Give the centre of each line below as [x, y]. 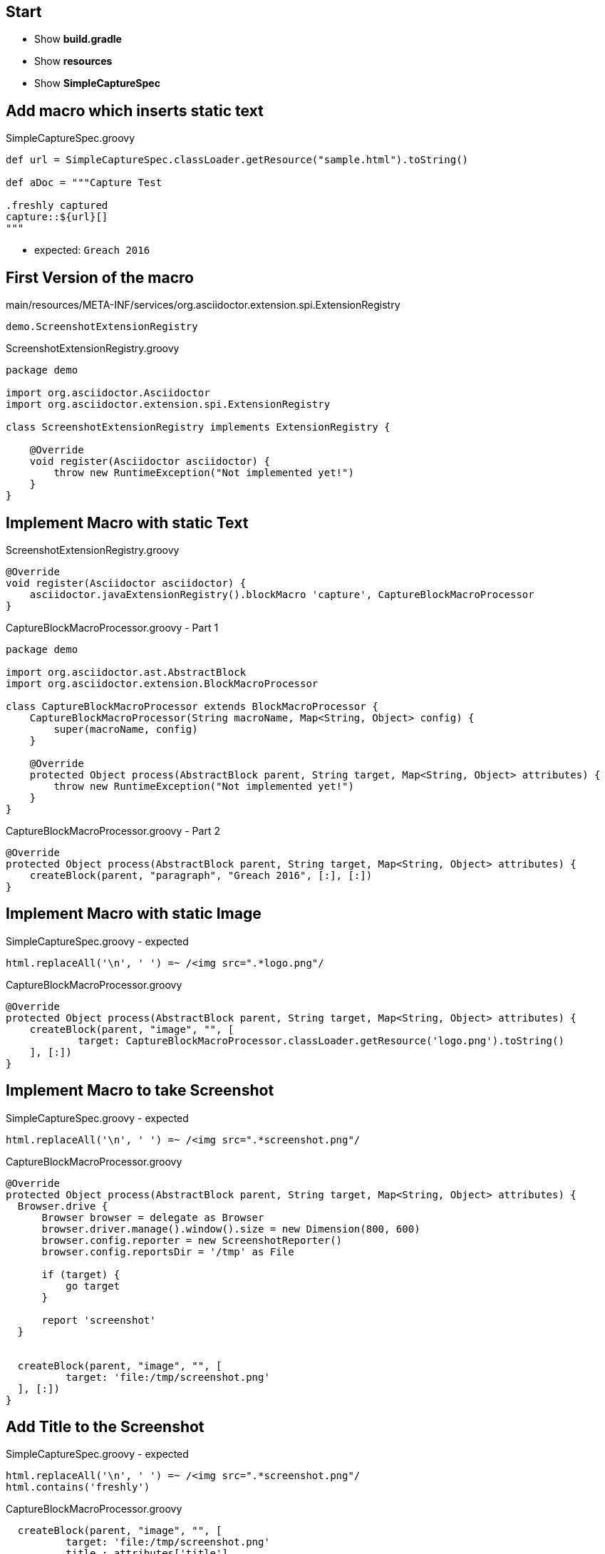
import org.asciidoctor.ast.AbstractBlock [126, 672]
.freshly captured [57, 206]
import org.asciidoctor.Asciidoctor [108, 393]
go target [93, 1286]
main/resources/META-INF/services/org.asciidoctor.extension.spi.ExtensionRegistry [203, 305]
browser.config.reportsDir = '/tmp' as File [168, 1251]
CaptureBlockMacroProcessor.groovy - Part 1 [112, 627]
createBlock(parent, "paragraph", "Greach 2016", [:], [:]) [201, 875]
